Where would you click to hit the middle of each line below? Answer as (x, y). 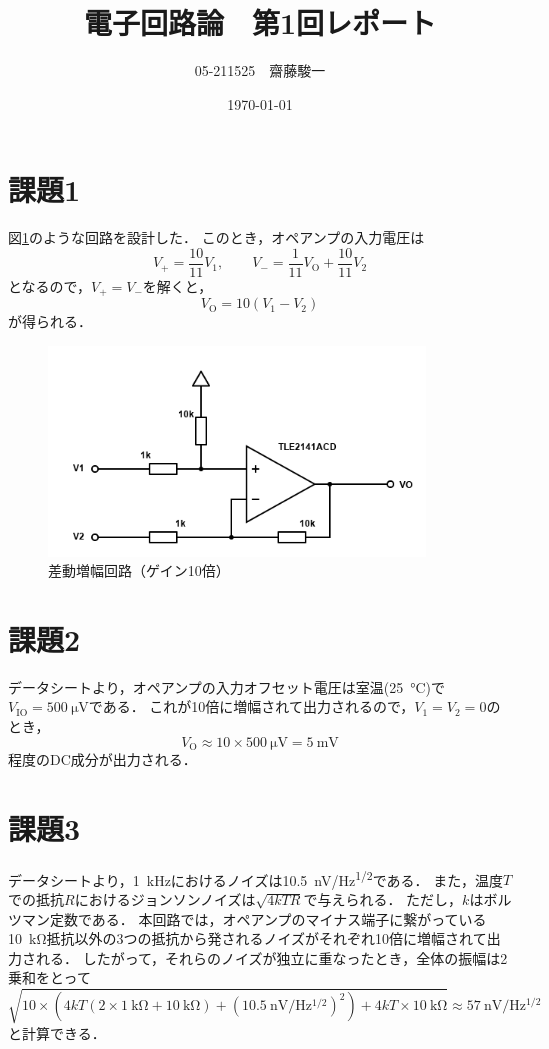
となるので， (50, 285)
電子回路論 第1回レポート (260, 22)
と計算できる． (57, 1032)
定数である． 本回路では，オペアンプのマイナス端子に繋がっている (268, 918)
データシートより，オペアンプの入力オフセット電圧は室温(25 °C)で (227, 686)
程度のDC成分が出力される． (102, 759)
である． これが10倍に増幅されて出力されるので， (251, 706)
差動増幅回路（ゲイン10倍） (139, 570)
